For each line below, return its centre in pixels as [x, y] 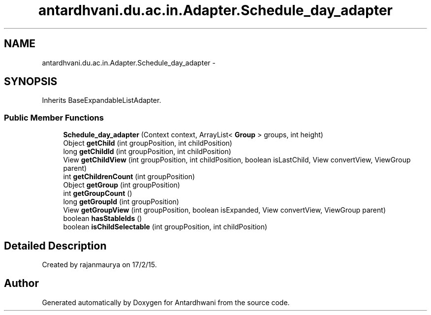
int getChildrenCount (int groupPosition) [129, 177]
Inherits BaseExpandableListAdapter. [102, 100]
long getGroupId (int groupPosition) [121, 202]
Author [21, 283]
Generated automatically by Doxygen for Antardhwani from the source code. [166, 302]
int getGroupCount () [98, 193]
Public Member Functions [54, 117]
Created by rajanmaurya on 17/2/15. [99, 265]
